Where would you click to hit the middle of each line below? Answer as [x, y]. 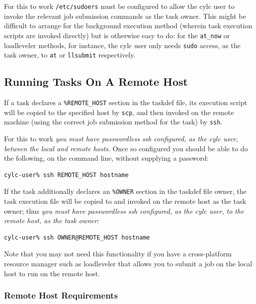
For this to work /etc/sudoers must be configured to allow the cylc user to [119, 6]
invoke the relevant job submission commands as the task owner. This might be [125, 16]
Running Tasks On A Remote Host [96, 82]
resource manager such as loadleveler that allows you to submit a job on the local [128, 263]
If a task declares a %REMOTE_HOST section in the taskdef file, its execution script [126, 102]
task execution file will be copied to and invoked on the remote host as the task [125, 201]
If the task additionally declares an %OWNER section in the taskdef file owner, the [125, 191]
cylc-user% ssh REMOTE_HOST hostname [66, 175]
